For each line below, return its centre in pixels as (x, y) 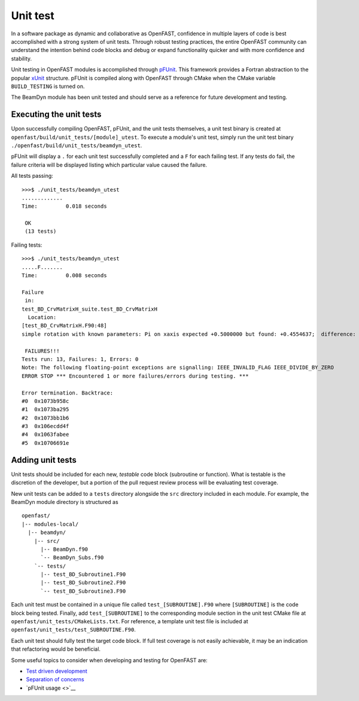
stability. (22, 58)
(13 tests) (41, 231)
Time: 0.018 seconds (64, 206)
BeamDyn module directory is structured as (65, 502)
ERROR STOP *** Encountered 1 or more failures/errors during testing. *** (135, 376)
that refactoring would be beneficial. (56, 649)
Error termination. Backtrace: (68, 393)
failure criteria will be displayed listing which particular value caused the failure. (109, 165)
